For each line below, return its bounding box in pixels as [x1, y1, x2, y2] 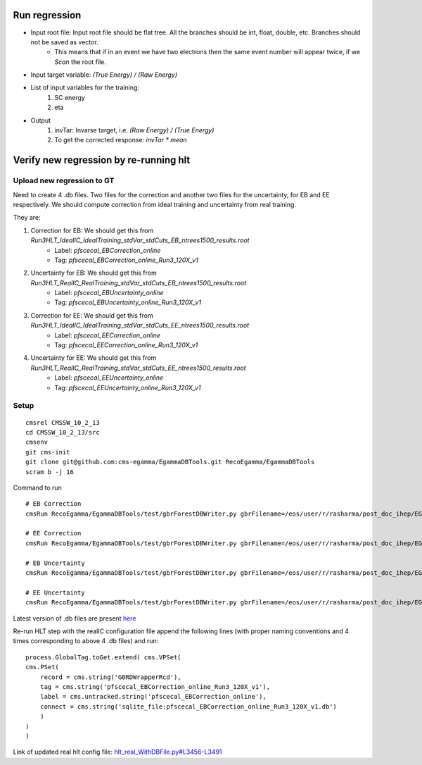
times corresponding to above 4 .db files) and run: [13, 637, 159, 645]
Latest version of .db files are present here [13, 614, 136, 623]
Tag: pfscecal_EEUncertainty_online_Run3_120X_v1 [54, 383, 201, 392]
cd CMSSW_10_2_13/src [25, 428, 100, 436]
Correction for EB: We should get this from [30, 226, 154, 235]
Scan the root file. [54, 57, 107, 66]
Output [30, 116, 51, 125]
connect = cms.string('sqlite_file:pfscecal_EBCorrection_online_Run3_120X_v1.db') [39, 702, 338, 711]
